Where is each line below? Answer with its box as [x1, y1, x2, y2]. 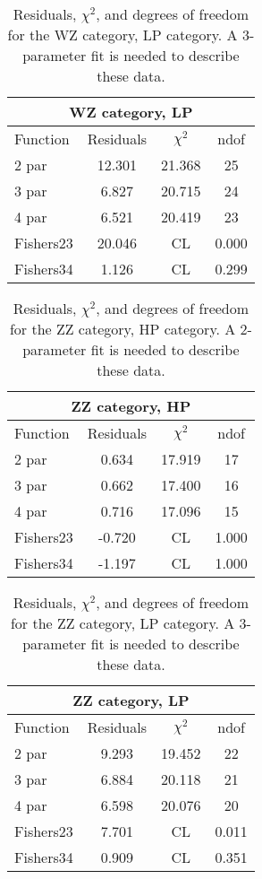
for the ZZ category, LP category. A [10, 613, 235, 633]
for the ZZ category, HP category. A [9, 318, 236, 339]
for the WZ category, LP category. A [7, 24, 238, 45]
